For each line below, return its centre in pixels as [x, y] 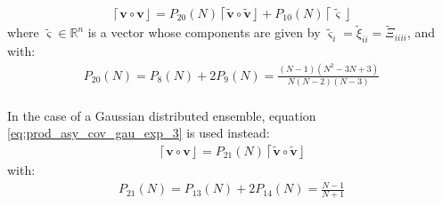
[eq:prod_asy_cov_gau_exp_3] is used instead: [139, 133]
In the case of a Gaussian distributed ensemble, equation [162, 115]
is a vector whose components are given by [204, 32]
